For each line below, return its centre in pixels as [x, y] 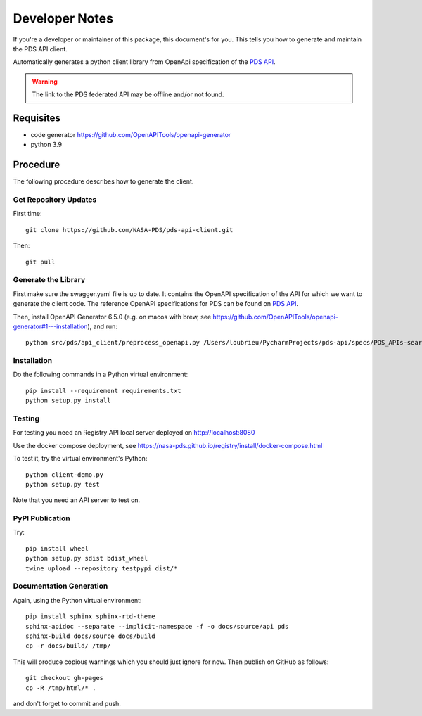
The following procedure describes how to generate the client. [103, 181]
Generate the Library [49, 280]
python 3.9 [46, 145]
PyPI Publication [41, 518]
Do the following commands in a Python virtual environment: [101, 375]
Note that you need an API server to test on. [77, 500]
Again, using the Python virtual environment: [77, 600]
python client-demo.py [65, 474]
